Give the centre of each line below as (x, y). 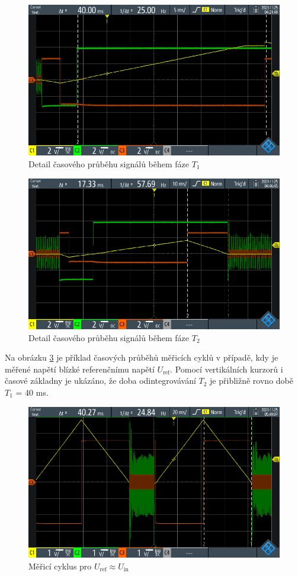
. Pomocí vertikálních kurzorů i (227, 369)
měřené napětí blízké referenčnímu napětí (80, 369)
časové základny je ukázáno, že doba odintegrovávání (100, 381)
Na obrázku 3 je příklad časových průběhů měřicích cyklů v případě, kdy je (142, 357)
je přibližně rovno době (251, 381)
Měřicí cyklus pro (60, 566)
